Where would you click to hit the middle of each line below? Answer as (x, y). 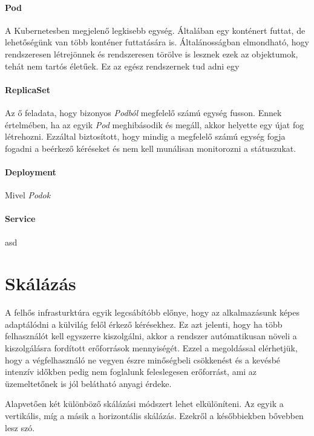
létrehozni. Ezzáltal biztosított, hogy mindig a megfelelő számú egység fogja (145, 136)
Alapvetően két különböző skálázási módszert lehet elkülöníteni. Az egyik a (144, 404)
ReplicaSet (28, 89)
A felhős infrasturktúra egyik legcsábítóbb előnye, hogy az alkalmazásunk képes (152, 312)
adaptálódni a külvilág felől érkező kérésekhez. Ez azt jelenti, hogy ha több (144, 324)
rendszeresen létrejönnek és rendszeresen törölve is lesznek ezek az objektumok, (152, 54)
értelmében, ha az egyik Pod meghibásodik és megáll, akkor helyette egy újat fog (155, 124)
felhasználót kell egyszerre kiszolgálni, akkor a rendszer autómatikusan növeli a (151, 336)
